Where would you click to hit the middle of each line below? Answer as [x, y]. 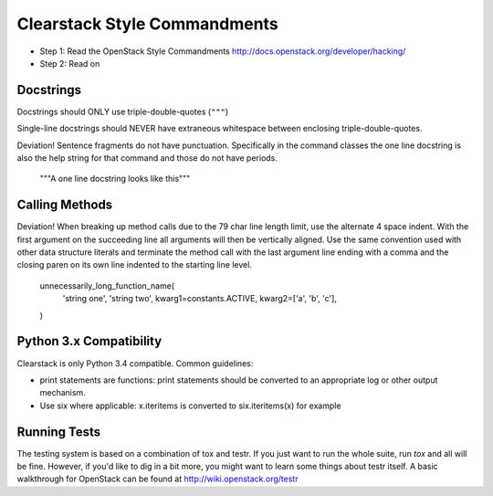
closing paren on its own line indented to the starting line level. [135, 265]
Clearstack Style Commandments [147, 24]
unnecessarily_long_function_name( [107, 285]
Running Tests [58, 432]
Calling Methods [65, 205]
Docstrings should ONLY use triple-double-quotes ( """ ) [123, 111]
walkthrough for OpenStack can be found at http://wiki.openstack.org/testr [157, 479]
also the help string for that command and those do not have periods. [147, 158]
